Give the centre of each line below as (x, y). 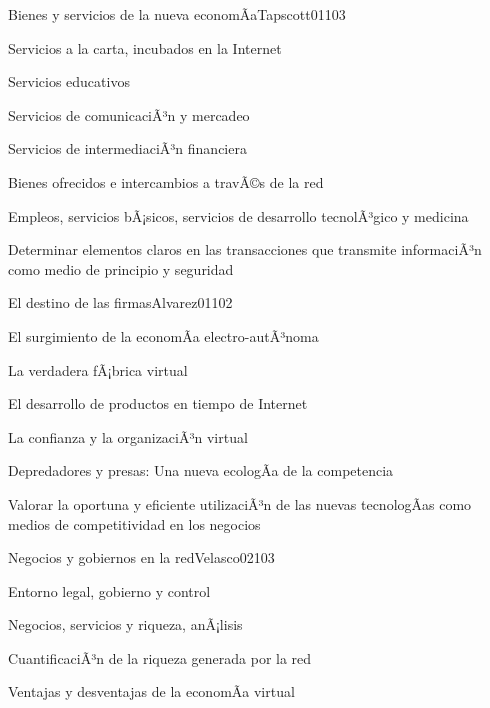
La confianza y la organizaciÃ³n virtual (128, 436)
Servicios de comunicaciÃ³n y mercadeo (129, 114)
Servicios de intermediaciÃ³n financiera (127, 148)
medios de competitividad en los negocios (134, 523)
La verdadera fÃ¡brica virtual (98, 369)
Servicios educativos (69, 81)
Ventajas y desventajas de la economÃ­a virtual (151, 691)
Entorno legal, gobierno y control (109, 590)
